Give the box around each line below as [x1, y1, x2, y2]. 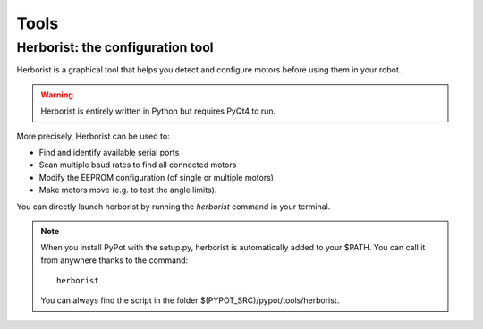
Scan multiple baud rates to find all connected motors [38, 159, 237, 170]
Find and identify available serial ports [38, 147, 180, 157]
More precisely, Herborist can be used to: [16, 131, 170, 141]
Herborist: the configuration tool [16, 39, 214, 55]
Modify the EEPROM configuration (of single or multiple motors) [38, 172, 275, 182]
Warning [40, 89, 73, 100]
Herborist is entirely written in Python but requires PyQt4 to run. [40, 105, 276, 116]
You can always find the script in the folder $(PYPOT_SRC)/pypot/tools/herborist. [40, 295, 340, 306]
